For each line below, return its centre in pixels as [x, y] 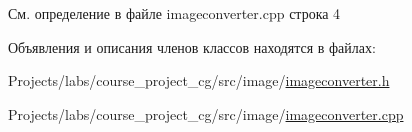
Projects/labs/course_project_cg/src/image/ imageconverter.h [199, 80]
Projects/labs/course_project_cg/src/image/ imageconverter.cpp [206, 113]
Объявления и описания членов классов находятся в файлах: [192, 46]
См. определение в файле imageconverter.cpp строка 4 [174, 13]
